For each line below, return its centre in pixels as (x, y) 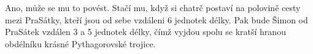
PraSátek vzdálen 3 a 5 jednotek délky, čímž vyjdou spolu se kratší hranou (145, 32)
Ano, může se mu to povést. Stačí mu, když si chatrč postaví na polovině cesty (153, 7)
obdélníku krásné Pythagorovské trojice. (80, 43)
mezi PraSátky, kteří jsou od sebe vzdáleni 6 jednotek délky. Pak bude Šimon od (156, 19)
